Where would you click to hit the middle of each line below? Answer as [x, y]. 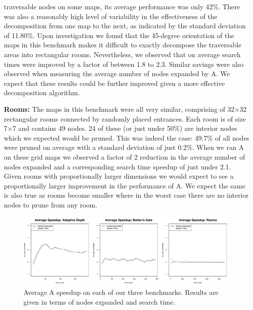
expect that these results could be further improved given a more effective [115, 83]
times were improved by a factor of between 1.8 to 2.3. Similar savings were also [124, 64]
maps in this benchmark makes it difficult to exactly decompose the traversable [123, 45]
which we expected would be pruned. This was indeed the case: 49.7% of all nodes [127, 137]
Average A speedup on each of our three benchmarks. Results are [121, 292]
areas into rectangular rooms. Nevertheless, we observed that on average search [122, 54]
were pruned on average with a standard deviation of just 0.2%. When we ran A [124, 147]
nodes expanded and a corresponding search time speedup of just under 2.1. [117, 166]
